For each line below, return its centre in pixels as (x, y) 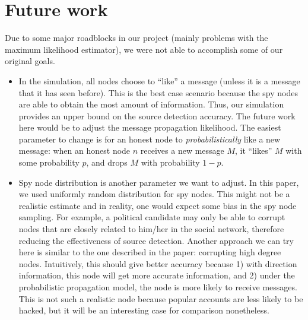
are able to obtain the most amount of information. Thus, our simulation (151, 104)
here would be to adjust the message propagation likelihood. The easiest (150, 127)
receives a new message (182, 151)
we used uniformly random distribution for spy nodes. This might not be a (154, 194)
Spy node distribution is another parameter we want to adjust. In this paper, (159, 182)
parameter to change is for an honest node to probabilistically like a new (150, 139)
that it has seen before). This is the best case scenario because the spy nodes (158, 92)
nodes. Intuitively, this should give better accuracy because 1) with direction (158, 263)
